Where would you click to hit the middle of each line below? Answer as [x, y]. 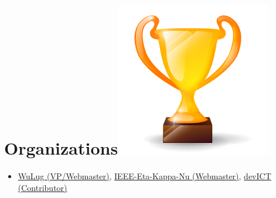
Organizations [61, 148]
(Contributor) [42, 187]
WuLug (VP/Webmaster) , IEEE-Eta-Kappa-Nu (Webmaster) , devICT [144, 176]
